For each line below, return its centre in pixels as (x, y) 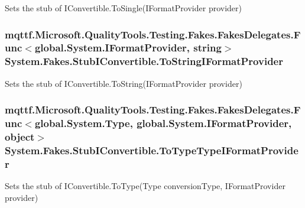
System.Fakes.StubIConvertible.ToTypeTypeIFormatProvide (152, 150)
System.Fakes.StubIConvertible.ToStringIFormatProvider (144, 61)
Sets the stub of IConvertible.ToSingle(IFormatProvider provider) (124, 8)
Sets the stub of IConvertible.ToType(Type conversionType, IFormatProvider (145, 186)
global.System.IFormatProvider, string (128, 48)
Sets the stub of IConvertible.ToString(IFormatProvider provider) (124, 83)
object (20, 137)
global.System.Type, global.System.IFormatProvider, (163, 123)
